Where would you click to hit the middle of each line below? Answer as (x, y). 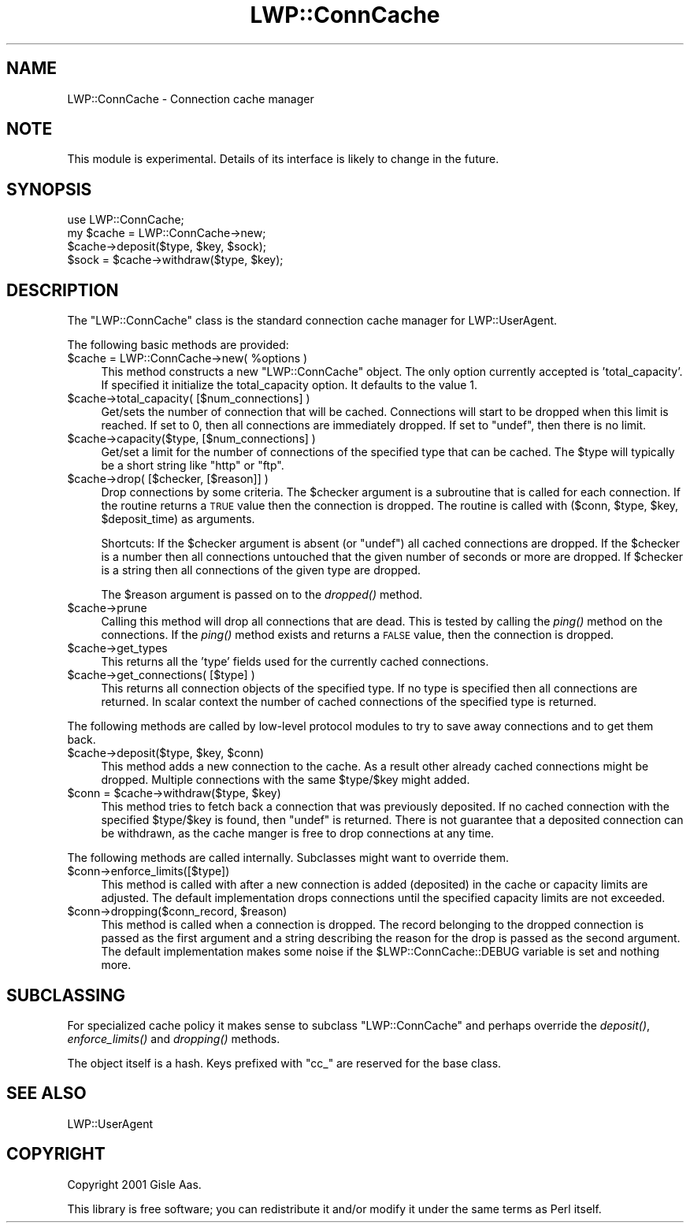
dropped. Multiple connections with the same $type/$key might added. (286, 780)
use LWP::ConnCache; (126, 220)
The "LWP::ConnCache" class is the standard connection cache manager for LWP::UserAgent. (312, 321)
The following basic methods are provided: (178, 345)
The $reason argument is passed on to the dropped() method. (262, 595)
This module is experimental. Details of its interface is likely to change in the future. (283, 159)
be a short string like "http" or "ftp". (193, 466)
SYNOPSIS (49, 189)
